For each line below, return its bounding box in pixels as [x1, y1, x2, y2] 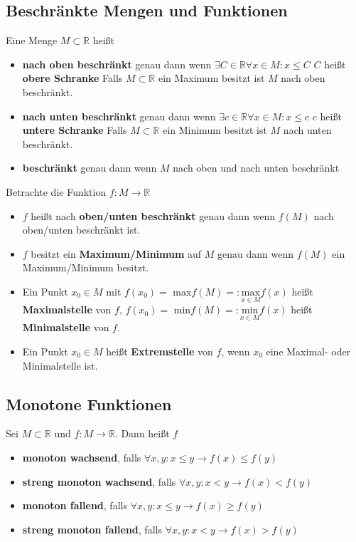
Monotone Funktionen [6, 392, 172, 415]
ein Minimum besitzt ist [163, 123, 267, 137]
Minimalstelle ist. [22, 358, 98, 372]
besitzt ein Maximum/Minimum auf [31, 246, 202, 261]
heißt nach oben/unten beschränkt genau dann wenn [31, 208, 276, 223]
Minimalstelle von [22, 320, 109, 335]
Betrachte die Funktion [6, 184, 107, 199]
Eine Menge [6, 33, 58, 48]
